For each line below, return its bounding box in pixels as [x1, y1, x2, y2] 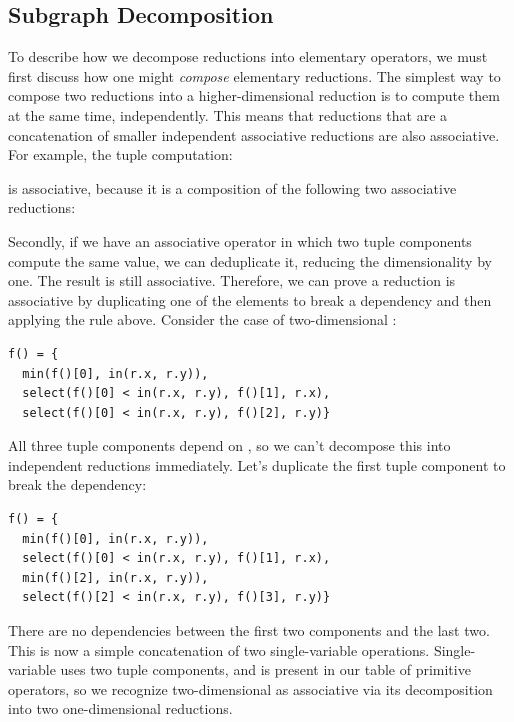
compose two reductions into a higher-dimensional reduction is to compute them [8, 85, 500, 106]
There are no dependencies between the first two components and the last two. [8, 620, 490, 641]
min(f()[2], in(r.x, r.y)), [22, 570, 209, 585]
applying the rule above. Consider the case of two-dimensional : [8, 309, 397, 330]
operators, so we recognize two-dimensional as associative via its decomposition [8, 678, 493, 699]
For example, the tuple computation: [8, 144, 233, 165]
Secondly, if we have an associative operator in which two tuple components [8, 230, 472, 251]
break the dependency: [8, 474, 147, 495]
